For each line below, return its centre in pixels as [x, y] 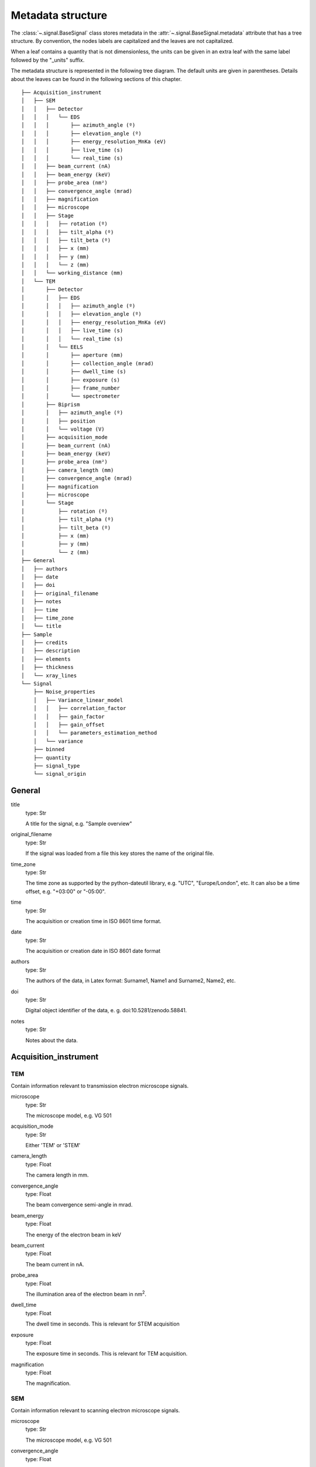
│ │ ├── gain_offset [69, 724]
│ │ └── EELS [52, 347]
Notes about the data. [52, 1040]
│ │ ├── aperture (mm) [72, 355]
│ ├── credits [44, 643]
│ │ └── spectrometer [71, 396]
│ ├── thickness [48, 667]
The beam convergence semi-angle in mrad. [79, 1205]
